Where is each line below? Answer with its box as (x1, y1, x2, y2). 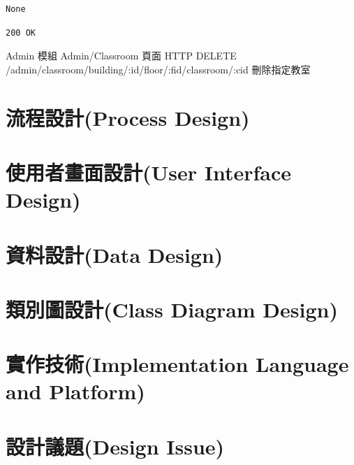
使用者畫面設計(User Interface (6, 157, 292, 186)
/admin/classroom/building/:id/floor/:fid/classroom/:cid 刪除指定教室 (6, 62, 311, 76)
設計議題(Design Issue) (6, 431, 225, 460)
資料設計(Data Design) (6, 240, 223, 269)
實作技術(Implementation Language (6, 350, 349, 378)
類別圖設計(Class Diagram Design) (6, 294, 338, 323)
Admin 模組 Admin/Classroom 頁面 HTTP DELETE (6, 48, 237, 63)
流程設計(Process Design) (6, 103, 250, 131)
